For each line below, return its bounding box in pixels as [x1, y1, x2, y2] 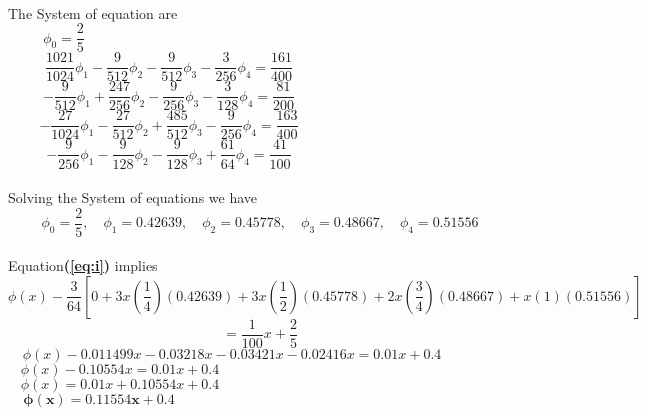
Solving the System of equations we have [8, 187, 258, 208]
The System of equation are [8, 2, 178, 23]
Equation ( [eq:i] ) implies [8, 255, 158, 276]
